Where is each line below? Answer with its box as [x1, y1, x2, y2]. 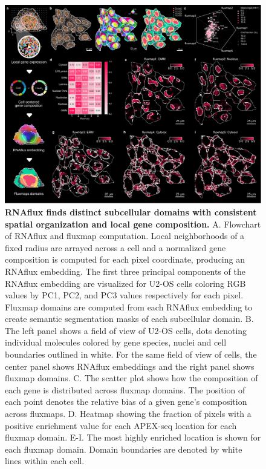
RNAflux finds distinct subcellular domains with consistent [5, 205, 257, 218]
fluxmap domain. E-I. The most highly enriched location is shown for [5, 431, 261, 444]
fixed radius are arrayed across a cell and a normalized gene [5, 241, 226, 254]
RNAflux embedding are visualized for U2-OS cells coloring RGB [5, 277, 246, 289]
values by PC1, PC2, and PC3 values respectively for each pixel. [5, 289, 244, 301]
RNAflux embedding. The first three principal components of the [5, 264, 245, 277]
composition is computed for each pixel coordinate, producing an [5, 253, 245, 266]
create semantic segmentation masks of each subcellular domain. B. [5, 312, 254, 325]
